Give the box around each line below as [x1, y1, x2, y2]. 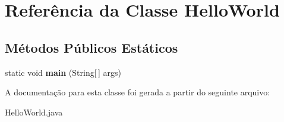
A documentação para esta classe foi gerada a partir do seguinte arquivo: [5, 86, 270, 98]
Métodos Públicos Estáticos [5, 38, 178, 56]
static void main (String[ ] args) [5, 66, 121, 78]
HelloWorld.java [5, 105, 63, 118]
